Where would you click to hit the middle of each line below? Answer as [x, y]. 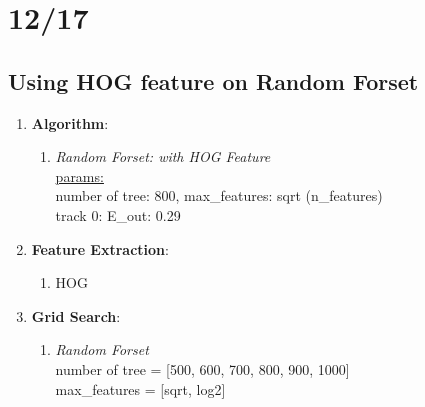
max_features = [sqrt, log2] [140, 388]
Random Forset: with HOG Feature [163, 156]
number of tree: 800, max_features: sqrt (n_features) [219, 195]
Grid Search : [76, 315]
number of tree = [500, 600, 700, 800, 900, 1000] [202, 368]
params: [79, 175]
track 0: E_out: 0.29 [118, 214]
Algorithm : [70, 122]
